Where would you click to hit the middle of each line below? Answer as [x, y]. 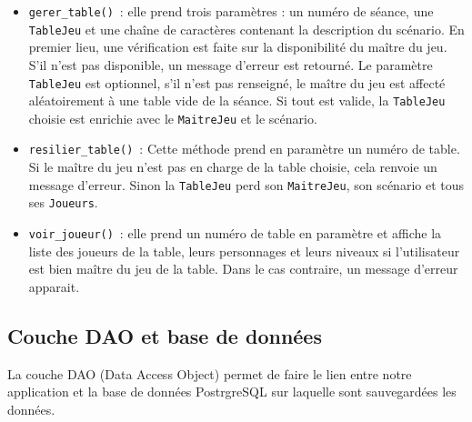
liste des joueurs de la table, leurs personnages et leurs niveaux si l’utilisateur [244, 251]
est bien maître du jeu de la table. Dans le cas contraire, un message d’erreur [243, 269]
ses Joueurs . [63, 202]
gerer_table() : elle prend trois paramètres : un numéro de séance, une [231, 11]
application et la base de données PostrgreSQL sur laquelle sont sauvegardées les [232, 392]
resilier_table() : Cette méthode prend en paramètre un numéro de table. [244, 149]
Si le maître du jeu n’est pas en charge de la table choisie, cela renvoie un [233, 167]
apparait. [54, 286]
